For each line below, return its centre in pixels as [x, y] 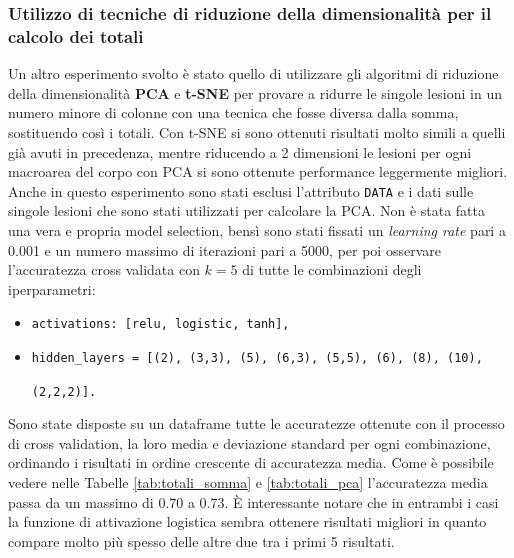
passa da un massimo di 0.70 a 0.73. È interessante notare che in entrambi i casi [253, 501]
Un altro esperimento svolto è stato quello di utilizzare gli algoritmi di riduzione [253, 73]
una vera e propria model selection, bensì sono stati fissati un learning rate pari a [257, 229]
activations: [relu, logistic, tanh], [160, 324]
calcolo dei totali [76, 35]
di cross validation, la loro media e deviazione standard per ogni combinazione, [249, 442]
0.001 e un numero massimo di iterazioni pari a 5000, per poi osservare [224, 249]
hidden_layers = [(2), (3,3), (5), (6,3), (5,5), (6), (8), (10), [257, 357]
